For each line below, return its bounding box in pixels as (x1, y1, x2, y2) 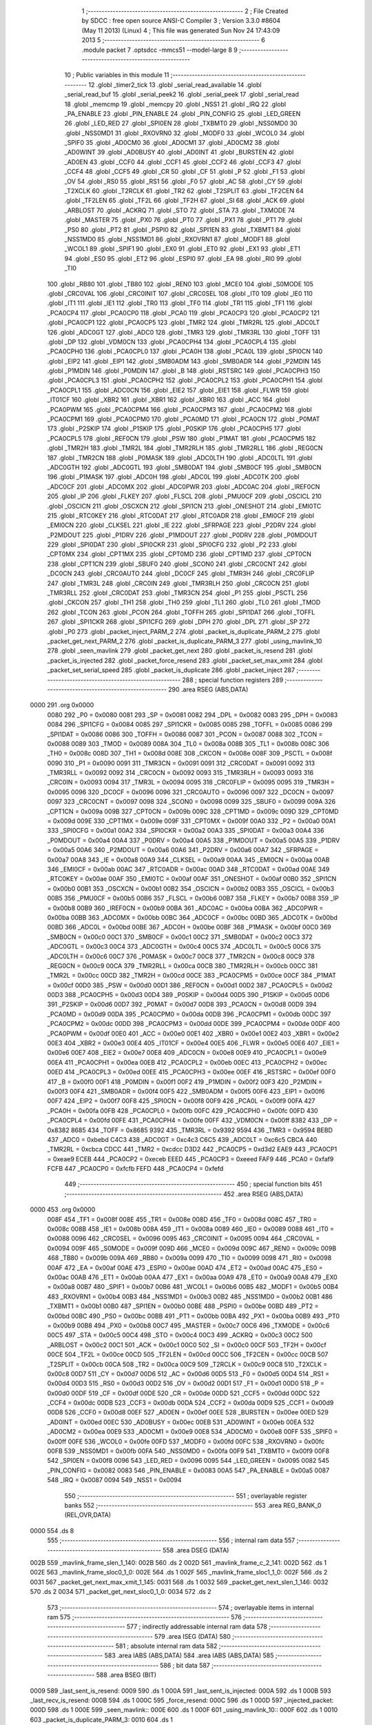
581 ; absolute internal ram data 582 (115, 1642, 218, 1650)
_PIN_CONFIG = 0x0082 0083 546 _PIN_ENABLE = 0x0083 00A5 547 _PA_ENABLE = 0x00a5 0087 (47, 1466, 330, 1475)
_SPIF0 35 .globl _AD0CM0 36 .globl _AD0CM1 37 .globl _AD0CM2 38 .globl (64, 139, 280, 147)
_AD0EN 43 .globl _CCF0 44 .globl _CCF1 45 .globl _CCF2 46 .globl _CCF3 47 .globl (64, 157, 301, 166)
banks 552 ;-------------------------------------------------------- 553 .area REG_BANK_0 (64, 1501, 322, 1509)
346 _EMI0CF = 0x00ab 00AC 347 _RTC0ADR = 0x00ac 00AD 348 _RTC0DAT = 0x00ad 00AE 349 (47, 865, 330, 873)
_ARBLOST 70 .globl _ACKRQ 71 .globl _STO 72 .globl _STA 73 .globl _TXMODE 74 (64, 206, 296, 214)
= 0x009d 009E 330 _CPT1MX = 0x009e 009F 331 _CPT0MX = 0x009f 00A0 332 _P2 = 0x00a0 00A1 (47, 817, 336, 825)
